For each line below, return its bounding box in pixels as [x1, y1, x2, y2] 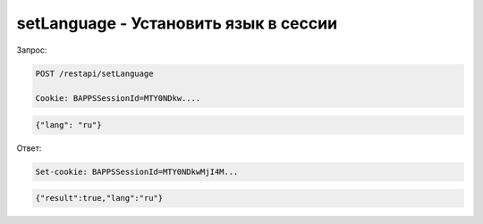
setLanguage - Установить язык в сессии [16, 13, 338, 33]
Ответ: [16, 143, 42, 153]
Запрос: [16, 45, 47, 55]
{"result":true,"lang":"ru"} [35, 193, 164, 203]
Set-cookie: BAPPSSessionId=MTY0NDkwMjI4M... [35, 166, 239, 177]
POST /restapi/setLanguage [35, 68, 154, 79]
